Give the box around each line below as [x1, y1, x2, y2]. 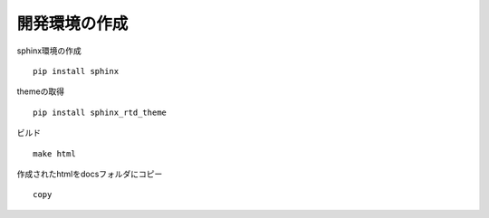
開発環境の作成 [16, 14, 129, 33]
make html [33, 148, 76, 158]
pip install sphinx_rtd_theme [33, 107, 168, 118]
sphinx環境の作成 [16, 45, 81, 56]
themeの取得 [16, 86, 65, 97]
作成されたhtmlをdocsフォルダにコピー [16, 168, 163, 179]
